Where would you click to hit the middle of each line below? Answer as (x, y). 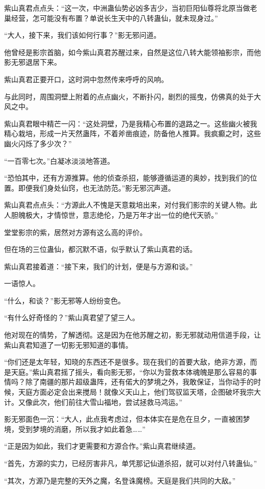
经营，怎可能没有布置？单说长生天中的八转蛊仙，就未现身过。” (114, 18)
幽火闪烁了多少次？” (38, 143)
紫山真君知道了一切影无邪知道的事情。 (68, 344)
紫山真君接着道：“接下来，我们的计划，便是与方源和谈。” (99, 266)
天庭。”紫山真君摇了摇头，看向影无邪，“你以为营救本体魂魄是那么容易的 (130, 371)
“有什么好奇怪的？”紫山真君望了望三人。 (72, 317)
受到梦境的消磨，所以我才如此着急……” (82, 429)
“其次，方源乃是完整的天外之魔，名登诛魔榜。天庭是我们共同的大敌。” (120, 480)
